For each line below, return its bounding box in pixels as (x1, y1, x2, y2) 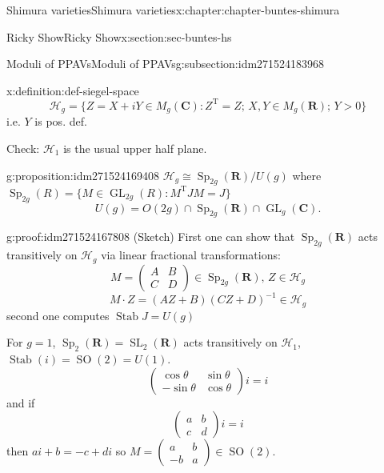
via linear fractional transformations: (101, 247, 281, 263)
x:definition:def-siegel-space (6, 82, 139, 98)
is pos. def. (34, 113, 87, 130)
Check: (6, 139, 40, 156)
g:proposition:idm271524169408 (6, 166, 160, 183)
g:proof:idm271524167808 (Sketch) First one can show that (6, 228, 295, 245)
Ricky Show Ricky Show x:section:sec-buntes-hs (6, 28, 232, 45)
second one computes (6, 307, 110, 323)
